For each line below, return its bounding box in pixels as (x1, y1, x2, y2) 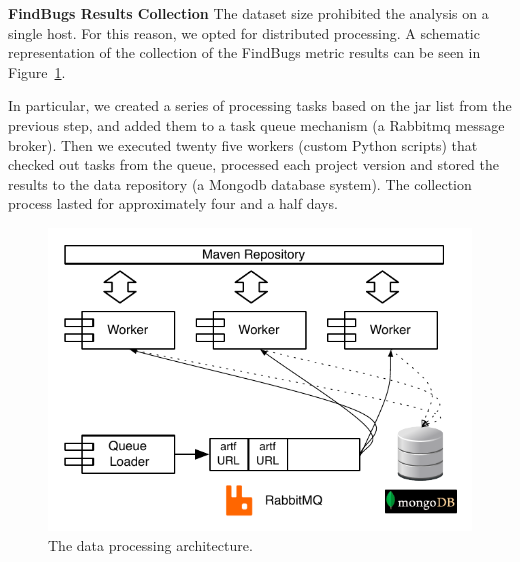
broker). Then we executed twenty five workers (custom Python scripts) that (8, 134, 478, 155)
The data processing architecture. (48, 535, 253, 556)
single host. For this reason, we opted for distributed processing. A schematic (8, 22, 480, 43)
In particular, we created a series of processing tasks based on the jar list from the (8, 95, 512, 116)
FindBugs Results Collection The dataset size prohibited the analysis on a (8, 3, 489, 23)
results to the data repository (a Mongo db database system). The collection (8, 173, 472, 194)
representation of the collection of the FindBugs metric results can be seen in (8, 42, 481, 63)
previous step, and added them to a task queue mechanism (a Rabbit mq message (8, 114, 505, 135)
